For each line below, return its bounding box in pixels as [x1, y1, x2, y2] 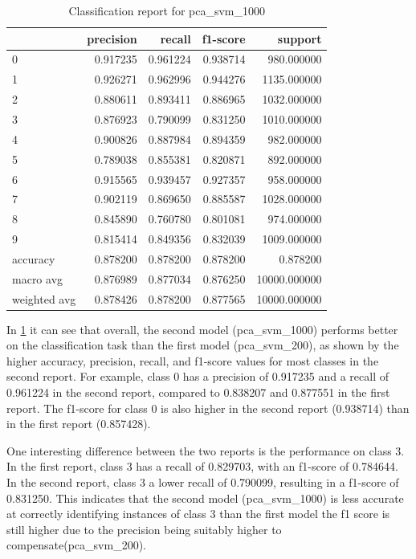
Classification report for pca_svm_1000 [68, 2, 266, 18]
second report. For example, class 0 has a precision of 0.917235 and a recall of [6, 368, 389, 385]
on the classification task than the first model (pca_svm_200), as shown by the [6, 337, 399, 353]
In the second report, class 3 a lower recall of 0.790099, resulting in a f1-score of [6, 474, 399, 490]
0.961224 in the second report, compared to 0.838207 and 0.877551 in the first [6, 384, 390, 401]
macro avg [12, 270, 63, 287]
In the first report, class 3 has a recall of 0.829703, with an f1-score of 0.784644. [6, 458, 398, 475]
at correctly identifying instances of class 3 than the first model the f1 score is [6, 505, 390, 522]
